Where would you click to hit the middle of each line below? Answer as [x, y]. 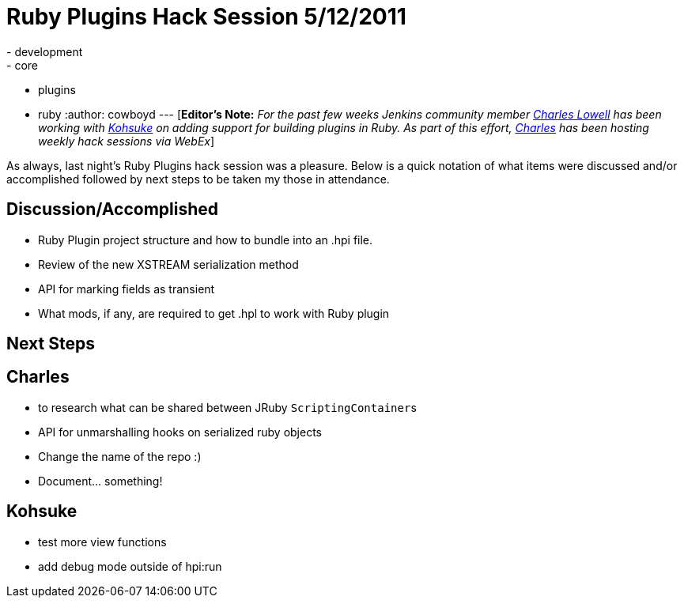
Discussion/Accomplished [113, 210]
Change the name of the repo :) [120, 456]
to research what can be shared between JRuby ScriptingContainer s [227, 407]
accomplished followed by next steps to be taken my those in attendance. [198, 179]
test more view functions [102, 542]
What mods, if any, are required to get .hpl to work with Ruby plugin [214, 313]
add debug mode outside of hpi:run [130, 566]
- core [22, 65]
